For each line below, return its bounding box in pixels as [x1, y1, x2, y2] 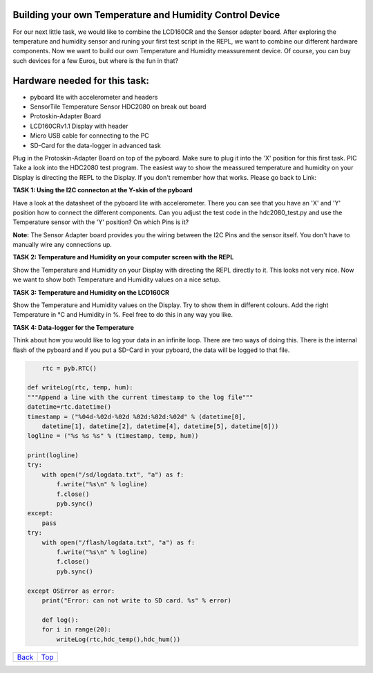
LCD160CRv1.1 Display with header [30, 122, 128, 130]
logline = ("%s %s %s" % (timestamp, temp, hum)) [27, 432, 199, 440]
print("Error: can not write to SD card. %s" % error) [41, 596, 231, 605]
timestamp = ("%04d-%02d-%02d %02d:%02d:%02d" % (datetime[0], [27, 412, 247, 421]
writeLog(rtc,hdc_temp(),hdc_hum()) [56, 635, 181, 643]
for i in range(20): [41, 626, 112, 634]
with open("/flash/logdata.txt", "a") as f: [41, 538, 195, 546]
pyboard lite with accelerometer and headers [30, 93, 158, 101]
